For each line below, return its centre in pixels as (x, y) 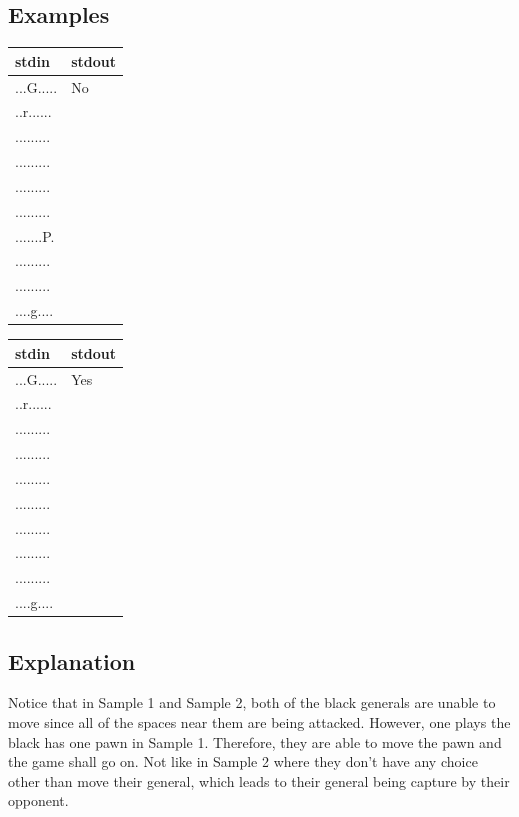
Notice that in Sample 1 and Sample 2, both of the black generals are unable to (252, 702)
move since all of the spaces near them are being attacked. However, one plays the (259, 722)
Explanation (72, 660)
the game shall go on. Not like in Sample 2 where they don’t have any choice (243, 761)
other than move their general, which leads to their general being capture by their (259, 780)
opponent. (38, 800)
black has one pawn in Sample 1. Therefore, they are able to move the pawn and (255, 741)
